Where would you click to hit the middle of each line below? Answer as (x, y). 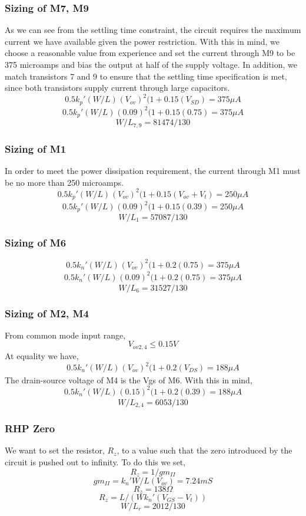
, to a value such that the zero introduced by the (204, 450)
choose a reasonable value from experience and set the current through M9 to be (150, 53)
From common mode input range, (65, 335)
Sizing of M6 (36, 242)
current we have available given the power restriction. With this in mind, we (142, 41)
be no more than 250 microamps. (64, 182)
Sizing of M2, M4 (47, 313)
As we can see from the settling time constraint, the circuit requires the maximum (153, 30)
